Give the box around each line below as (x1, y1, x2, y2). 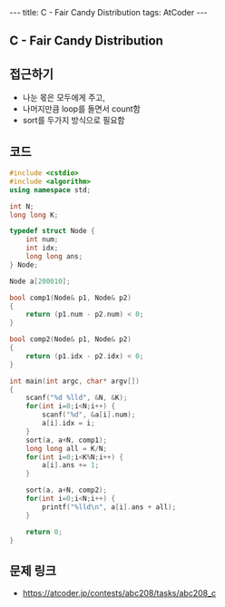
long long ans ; (25, 252, 83, 261)
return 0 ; (25, 527, 64, 536)
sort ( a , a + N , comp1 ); (25, 436, 107, 445)
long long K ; (9, 210, 59, 220)
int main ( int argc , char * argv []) (9, 377, 141, 386)
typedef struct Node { (9, 227, 95, 236)
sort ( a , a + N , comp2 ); (25, 485, 107, 495)
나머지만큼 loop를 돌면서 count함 (22, 103, 141, 114)
